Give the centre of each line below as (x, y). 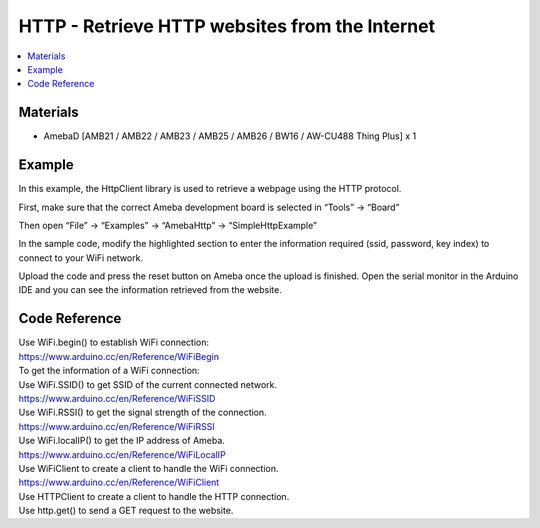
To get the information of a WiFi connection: (109, 371)
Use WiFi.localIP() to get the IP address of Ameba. (121, 441)
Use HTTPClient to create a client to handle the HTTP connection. (154, 496)
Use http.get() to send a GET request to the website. (126, 511)
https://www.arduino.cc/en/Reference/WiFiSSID (117, 398)
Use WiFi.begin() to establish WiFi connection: (114, 342)
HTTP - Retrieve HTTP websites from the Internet (226, 26)
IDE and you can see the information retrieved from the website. (150, 290)
